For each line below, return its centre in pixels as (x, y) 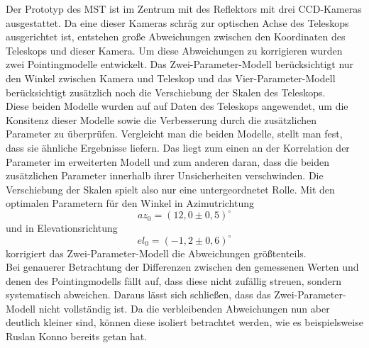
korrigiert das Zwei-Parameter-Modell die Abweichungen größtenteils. (156, 253)
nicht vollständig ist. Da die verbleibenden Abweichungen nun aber (184, 308)
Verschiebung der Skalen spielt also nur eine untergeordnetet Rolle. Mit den (170, 189)
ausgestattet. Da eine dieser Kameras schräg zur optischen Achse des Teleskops (177, 22)
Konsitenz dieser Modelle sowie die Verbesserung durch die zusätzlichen (161, 119)
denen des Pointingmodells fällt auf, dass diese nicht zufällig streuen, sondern (174, 280)
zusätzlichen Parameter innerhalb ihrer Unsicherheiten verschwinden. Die (165, 175)
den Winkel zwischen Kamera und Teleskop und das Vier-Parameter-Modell (171, 78)
